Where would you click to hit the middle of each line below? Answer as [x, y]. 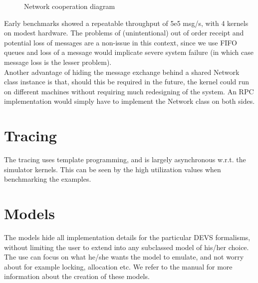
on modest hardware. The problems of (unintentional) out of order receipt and [124, 33]
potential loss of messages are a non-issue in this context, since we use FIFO [121, 42]
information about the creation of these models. [77, 276]
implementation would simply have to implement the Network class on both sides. [129, 101]
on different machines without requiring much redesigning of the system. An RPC [129, 91]
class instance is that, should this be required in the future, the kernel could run [127, 82]
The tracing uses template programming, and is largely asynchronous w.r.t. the [125, 159]
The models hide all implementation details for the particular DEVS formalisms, [127, 237]
